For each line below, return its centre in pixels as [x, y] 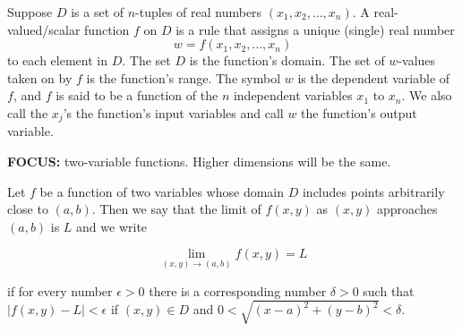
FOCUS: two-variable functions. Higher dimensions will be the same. [199, 162]
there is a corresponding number [238, 290]
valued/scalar [44, 29]
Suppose [30, 12]
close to [28, 209]
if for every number [60, 290]
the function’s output [359, 112]
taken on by [40, 77]
